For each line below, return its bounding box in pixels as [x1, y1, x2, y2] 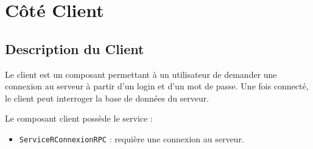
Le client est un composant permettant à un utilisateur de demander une [5, 68, 277, 80]
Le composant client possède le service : [5, 112, 153, 125]
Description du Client [5, 39, 144, 58]
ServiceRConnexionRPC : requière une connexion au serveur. [19, 132, 244, 145]
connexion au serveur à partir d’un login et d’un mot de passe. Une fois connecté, [5, 80, 309, 92]
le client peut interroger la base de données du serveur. [5, 91, 209, 104]
